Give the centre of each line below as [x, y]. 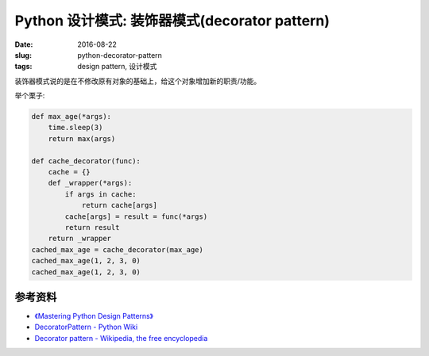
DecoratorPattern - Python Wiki [86, 327]
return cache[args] [120, 205]
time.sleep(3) [75, 128]
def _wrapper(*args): [90, 183]
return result [92, 227]
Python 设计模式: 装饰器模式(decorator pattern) [172, 21]
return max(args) [82, 138]
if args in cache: [100, 194]
